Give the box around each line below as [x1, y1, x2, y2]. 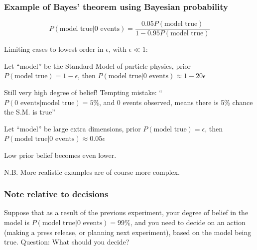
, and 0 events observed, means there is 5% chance [99, 97, 253, 107]
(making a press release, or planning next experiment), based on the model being [4, 227, 252, 237]
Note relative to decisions [4, 188, 109, 200]
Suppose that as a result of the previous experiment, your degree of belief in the [4, 207, 249, 218]
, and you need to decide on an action [130, 217, 246, 228]
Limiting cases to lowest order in [4, 44, 104, 54]
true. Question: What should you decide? [4, 237, 129, 247]
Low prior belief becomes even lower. [4, 150, 117, 160]
